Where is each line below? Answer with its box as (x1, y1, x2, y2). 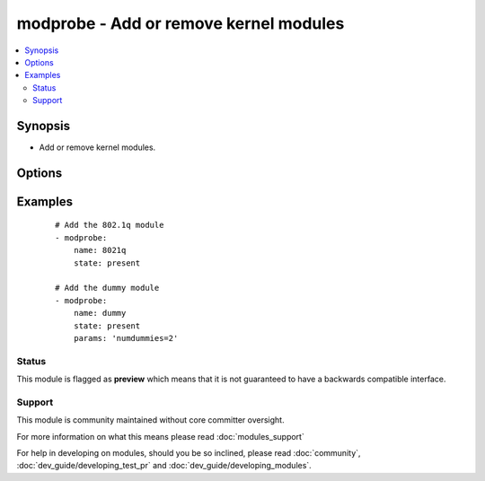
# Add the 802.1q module (55, 220, 164, 231)
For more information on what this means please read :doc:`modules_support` (16, 431, 304, 442)
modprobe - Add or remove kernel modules (16, 13, 345, 33)
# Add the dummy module (55, 283, 160, 293)
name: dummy (73, 308, 127, 319)
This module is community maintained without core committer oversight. (16, 415, 285, 425)
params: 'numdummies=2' (73, 333, 179, 343)
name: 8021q (73, 245, 127, 256)
